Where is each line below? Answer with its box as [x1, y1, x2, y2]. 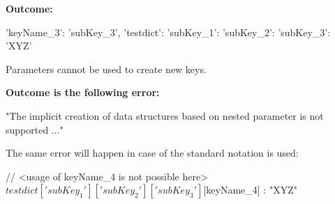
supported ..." [6, 122, 64, 136]
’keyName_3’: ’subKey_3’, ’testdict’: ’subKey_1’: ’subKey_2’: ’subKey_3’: [6, 24, 331, 39]
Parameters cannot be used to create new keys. [6, 61, 207, 76]
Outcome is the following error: [6, 85, 160, 100]
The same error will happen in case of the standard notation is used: [6, 146, 299, 160]
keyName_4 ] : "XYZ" [206, 182, 297, 197]
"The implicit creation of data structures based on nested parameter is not [6, 108, 324, 123]
